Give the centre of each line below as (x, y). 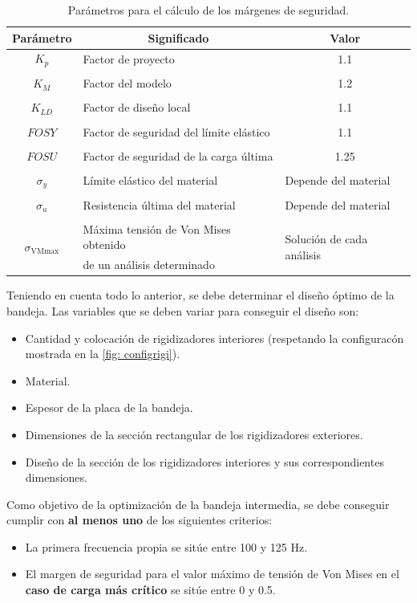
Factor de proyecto (129, 58)
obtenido (104, 244)
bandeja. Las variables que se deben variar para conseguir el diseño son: (183, 310)
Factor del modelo (127, 83)
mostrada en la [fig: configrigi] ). (103, 354)
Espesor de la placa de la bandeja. (109, 407)
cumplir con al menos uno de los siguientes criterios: (140, 520)
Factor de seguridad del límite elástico (176, 131)
